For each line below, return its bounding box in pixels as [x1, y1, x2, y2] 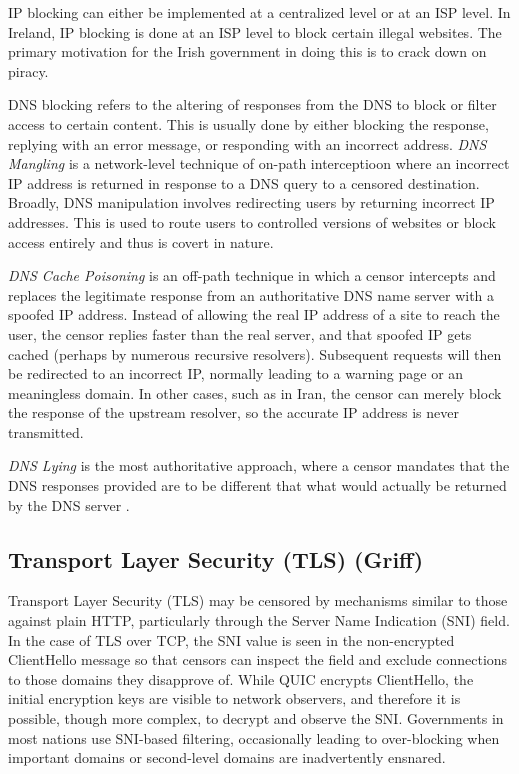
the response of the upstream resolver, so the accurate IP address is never [8, 402, 459, 423]
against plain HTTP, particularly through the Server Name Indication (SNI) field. [8, 610, 510, 631]
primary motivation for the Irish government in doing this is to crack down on [8, 41, 487, 62]
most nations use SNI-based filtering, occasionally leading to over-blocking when [8, 727, 500, 748]
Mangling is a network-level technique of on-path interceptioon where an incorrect [8, 153, 510, 174]
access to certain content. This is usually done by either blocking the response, [8, 113, 489, 134]
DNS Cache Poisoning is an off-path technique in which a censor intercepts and [8, 265, 496, 286]
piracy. [8, 60, 49, 81]
